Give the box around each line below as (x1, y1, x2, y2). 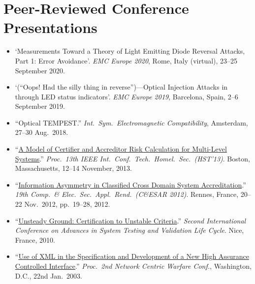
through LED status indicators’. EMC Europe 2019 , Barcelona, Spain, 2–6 (15, 91, 238, 101)
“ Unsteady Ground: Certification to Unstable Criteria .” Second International (15, 215, 246, 225)
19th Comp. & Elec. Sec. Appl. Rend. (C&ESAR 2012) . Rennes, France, (15, 189, 239, 199)
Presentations (3, 17, 97, 37)
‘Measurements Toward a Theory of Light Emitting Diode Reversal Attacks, (15, 46, 245, 56)
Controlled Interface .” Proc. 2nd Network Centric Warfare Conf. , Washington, (15, 261, 252, 271)
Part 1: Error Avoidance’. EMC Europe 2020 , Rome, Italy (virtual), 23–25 (15, 55, 238, 65)
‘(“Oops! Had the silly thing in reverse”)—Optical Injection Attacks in (15, 82, 228, 92)
